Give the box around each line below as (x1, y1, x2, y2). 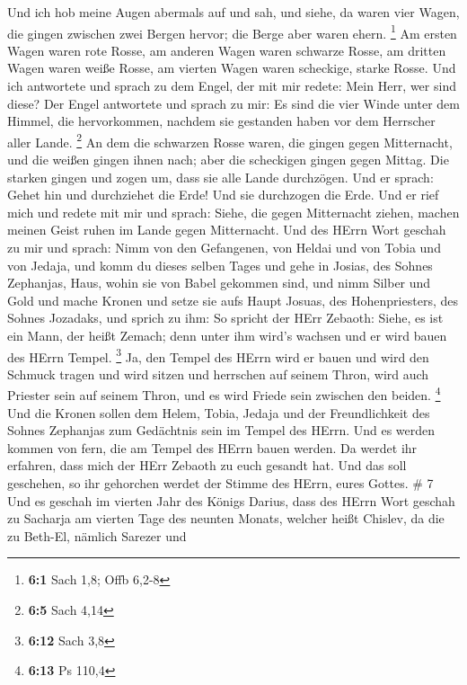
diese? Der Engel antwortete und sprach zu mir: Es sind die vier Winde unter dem (7, 93, 460, 112)
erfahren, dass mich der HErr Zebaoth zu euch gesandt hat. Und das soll (7, 456, 407, 475)
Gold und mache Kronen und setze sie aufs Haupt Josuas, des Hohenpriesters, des (7, 290, 458, 309)
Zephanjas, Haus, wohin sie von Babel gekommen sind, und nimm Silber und (7, 273, 431, 292)
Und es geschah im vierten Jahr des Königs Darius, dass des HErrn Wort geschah (7, 491, 455, 510)
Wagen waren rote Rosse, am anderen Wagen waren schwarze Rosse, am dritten (7, 40, 446, 59)
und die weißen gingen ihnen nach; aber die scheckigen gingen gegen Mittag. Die (7, 150, 449, 169)
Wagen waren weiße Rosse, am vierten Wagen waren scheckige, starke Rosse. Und (7, 58, 456, 77)
